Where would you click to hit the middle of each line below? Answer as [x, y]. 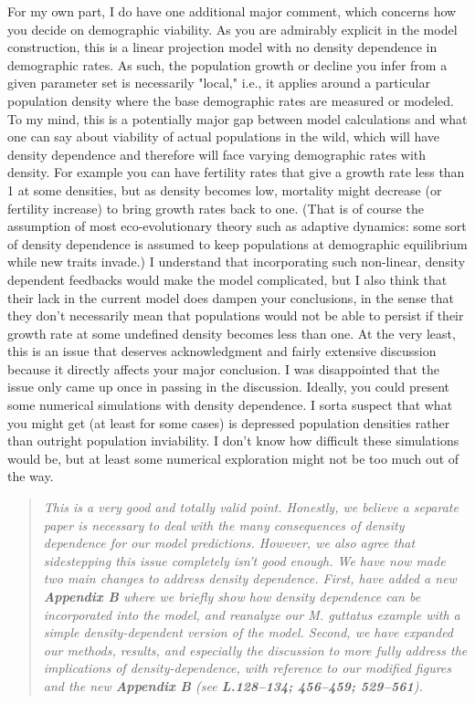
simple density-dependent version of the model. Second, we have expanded [248, 632]
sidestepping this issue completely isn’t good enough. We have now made [244, 560]
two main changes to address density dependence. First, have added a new [250, 578]
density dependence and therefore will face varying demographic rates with [217, 154]
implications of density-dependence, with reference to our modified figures [248, 668]
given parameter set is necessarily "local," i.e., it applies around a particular [219, 83]
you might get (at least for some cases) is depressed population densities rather [229, 422]
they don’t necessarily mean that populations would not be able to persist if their [236, 315]
